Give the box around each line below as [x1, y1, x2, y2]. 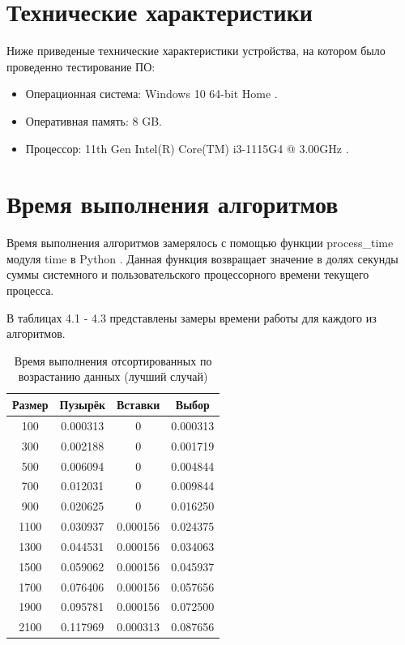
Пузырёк [59, 395, 106, 412]
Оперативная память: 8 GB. [25, 112, 163, 129]
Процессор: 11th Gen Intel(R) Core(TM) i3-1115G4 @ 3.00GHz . [25, 139, 349, 156]
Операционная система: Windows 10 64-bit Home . [25, 85, 278, 102]
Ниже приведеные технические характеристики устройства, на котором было [6, 42, 386, 59]
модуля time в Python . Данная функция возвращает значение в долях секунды [6, 250, 399, 267]
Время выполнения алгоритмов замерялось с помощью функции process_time [6, 234, 394, 251]
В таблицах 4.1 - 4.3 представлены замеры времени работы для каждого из [6, 309, 377, 326]
